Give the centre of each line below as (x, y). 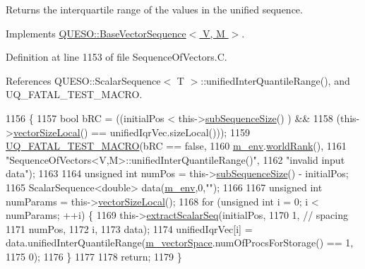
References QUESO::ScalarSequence (83, 80)
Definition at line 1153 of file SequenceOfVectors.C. (116, 57)
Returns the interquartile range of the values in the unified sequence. (154, 9)
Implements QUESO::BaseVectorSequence (96, 33)
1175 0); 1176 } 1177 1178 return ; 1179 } (94, 256)
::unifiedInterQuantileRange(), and (275, 80)
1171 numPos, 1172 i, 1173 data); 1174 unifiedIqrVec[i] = (129, 228)
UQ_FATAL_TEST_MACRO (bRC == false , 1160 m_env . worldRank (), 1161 (176, 146)
